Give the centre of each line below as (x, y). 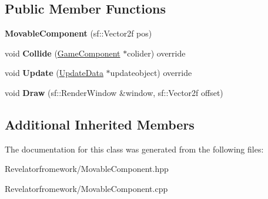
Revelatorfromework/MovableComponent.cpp (86, 188)
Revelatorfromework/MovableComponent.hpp (87, 169)
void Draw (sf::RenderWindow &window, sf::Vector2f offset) (114, 92)
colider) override (156, 53)
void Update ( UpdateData (54, 73)
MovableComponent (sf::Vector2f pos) (78, 33)
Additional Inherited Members (100, 124)
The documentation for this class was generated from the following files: (134, 149)
